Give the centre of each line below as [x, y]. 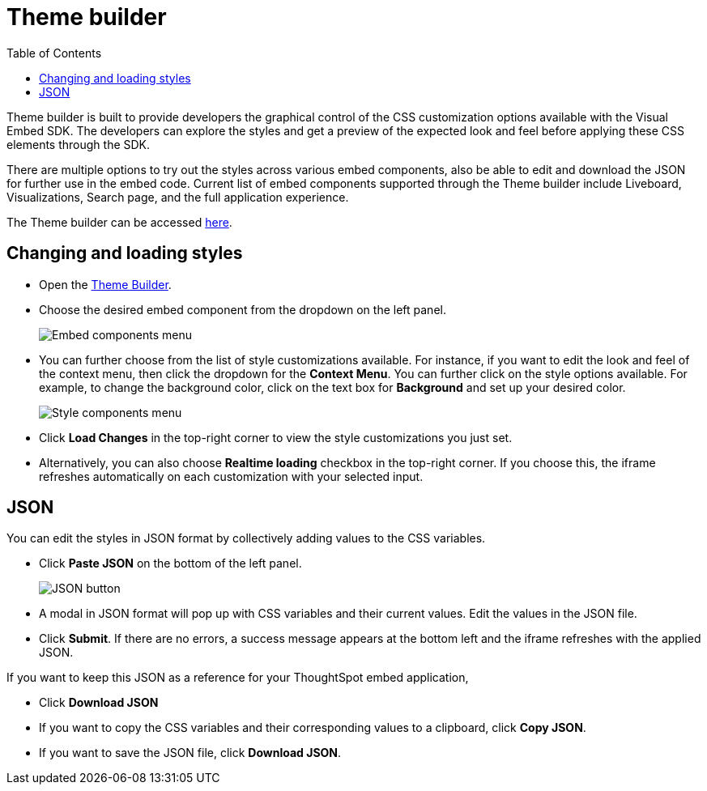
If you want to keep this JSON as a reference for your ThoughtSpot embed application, [238, 678]
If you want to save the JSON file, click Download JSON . [190, 753]
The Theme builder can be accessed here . [119, 222]
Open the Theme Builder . [105, 284]
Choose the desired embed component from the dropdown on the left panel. [243, 309]
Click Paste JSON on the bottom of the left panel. [170, 563]
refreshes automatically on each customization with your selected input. [231, 476]
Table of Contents [54, 53]
